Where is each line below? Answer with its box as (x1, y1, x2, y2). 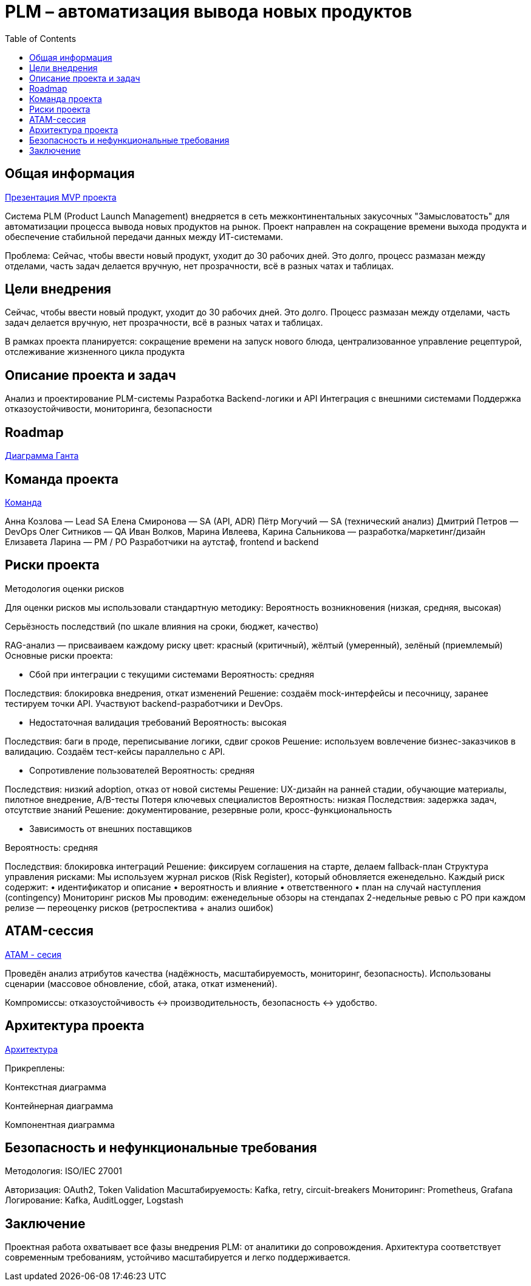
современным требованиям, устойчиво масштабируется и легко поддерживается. (5, 1252, 351, 1263)
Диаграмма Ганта (5, 450, 79, 461)
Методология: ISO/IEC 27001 (5, 1166, 122, 1177)
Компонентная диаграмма (5, 1119, 115, 1130)
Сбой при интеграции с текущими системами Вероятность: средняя (29, 669, 315, 679)
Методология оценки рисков (5, 583, 125, 594)
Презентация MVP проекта (5, 191, 117, 202)
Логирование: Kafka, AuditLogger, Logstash (5, 1195, 183, 1206)
